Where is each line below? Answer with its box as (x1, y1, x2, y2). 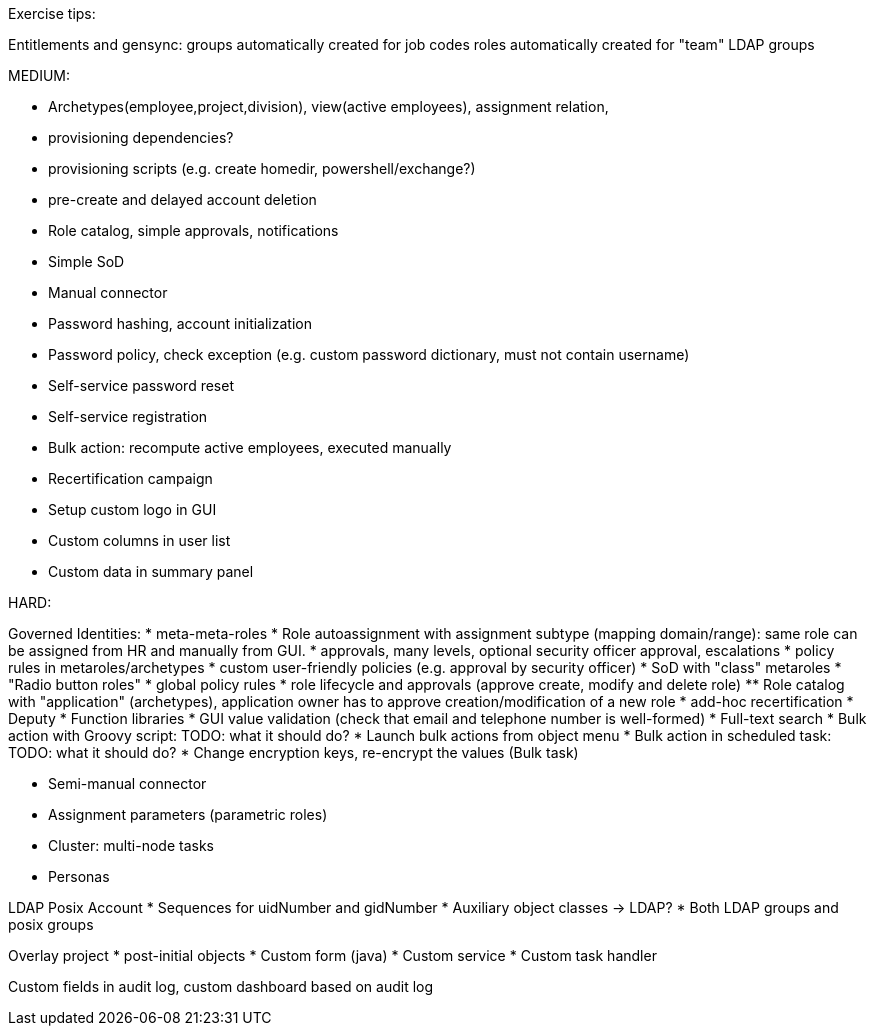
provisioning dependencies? (48, 129, 234, 146)
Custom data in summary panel (48, 563, 254, 580)
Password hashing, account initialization (48, 315, 312, 332)
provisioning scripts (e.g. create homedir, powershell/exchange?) (48, 160, 476, 177)
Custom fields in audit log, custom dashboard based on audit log (8, 978, 434, 995)
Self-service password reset (48, 377, 234, 394)
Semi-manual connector (48, 775, 207, 792)
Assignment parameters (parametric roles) (48, 806, 328, 823)
